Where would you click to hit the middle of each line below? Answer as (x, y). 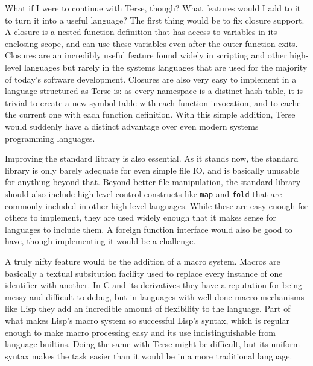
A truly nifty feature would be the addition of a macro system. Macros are (143, 261)
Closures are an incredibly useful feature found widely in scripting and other (146, 55)
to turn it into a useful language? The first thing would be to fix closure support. (155, 20)
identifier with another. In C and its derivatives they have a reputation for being (154, 285)
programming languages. (50, 138)
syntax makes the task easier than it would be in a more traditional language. (149, 355)
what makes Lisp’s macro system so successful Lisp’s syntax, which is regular (147, 320)
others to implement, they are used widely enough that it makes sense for (141, 217)
